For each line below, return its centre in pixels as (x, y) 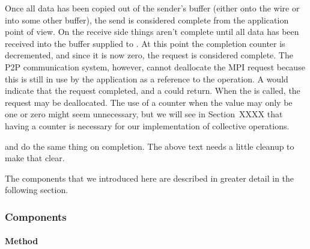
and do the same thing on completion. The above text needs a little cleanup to (150, 146)
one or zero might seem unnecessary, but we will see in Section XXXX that (144, 114)
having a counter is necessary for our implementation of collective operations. (147, 125)
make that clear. (35, 158)
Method (22, 241)
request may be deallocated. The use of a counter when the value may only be (149, 102)
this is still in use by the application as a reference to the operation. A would (147, 78)
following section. (37, 190)
